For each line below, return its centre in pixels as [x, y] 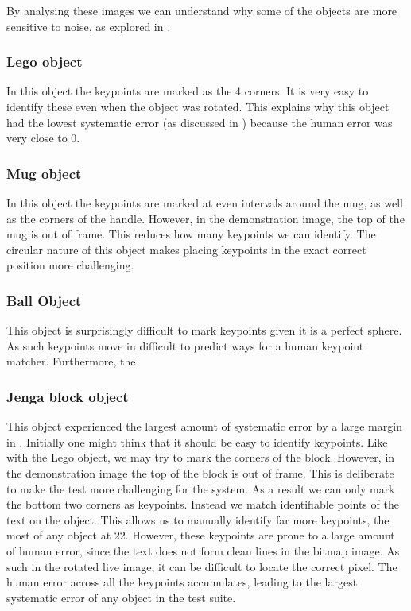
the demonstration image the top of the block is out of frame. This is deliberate [200, 472]
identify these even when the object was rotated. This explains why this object [198, 106]
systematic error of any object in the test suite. [121, 597]
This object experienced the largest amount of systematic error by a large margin [204, 426]
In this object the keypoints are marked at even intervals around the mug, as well [205, 203]
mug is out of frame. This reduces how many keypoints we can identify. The [191, 234]
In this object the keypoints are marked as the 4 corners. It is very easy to [188, 91]
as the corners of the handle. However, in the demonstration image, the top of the [205, 218]
